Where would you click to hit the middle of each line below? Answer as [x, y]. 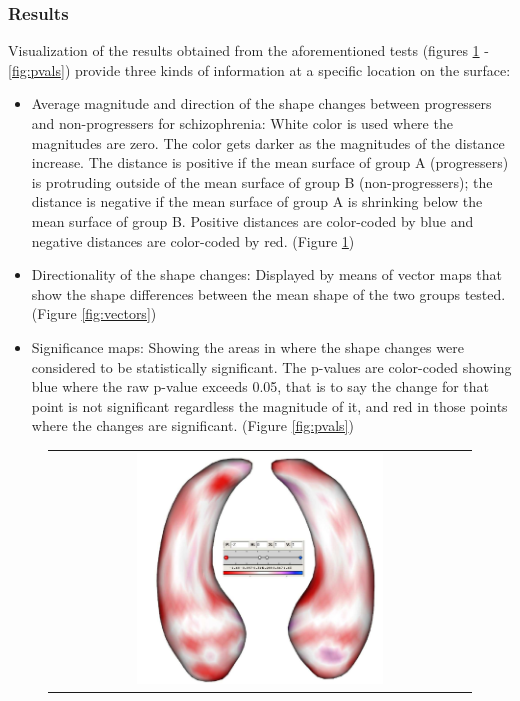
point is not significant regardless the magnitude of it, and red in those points [269, 405]
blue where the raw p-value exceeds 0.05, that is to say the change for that [260, 386]
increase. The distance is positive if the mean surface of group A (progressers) [270, 162]
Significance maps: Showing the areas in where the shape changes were [247, 346]
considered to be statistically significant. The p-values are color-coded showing [271, 366]
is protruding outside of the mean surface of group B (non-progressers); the [262, 181]
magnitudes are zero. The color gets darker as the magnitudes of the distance [268, 142]
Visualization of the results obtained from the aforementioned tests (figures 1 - [248, 50]
